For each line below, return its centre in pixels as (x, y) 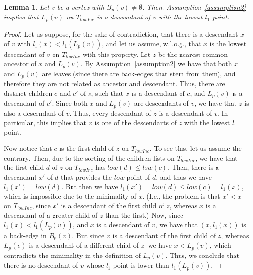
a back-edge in (25, 235)
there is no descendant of (41, 265)
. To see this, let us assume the (196, 148)
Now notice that (28, 148)
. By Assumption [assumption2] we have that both (156, 64)
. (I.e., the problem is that (181, 196)
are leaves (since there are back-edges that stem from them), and (139, 73)
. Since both (70, 103)
